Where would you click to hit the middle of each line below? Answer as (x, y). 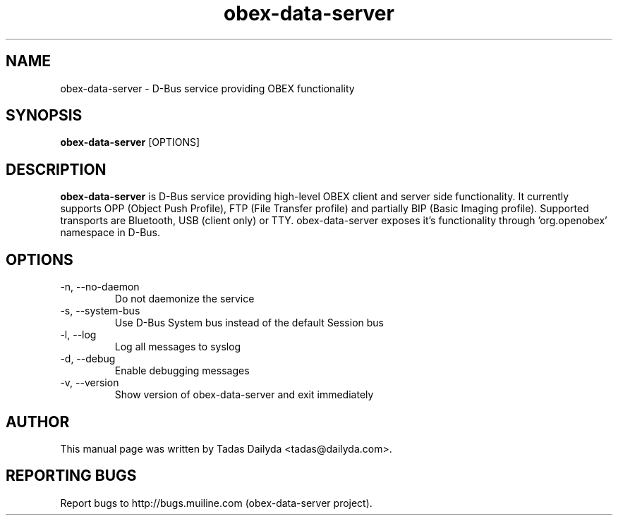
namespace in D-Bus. (110, 233)
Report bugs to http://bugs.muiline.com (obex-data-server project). (216, 503)
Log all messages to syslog (178, 347)
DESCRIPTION (56, 169)
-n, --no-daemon (100, 287)
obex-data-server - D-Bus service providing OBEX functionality (207, 88)
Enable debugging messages (182, 371)
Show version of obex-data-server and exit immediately (244, 395)
